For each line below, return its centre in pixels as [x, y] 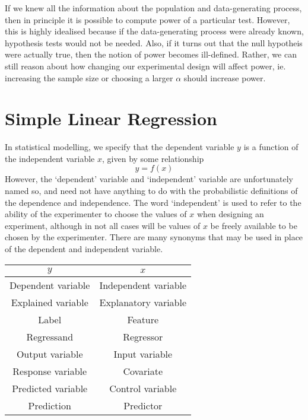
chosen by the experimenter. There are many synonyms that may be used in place [154, 237]
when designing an [231, 214]
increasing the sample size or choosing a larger [89, 77]
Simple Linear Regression [111, 118]
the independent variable [50, 158]
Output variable [50, 354]
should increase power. [225, 77]
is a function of [271, 147]
